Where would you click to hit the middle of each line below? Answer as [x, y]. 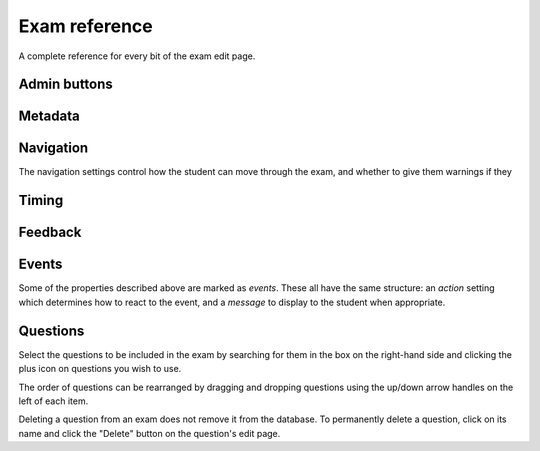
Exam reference [86, 26]
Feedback [50, 232]
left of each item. [53, 401]
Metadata [49, 116]
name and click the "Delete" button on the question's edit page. [149, 433]
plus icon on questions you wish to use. [100, 369]
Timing [41, 200]
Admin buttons [66, 84]
